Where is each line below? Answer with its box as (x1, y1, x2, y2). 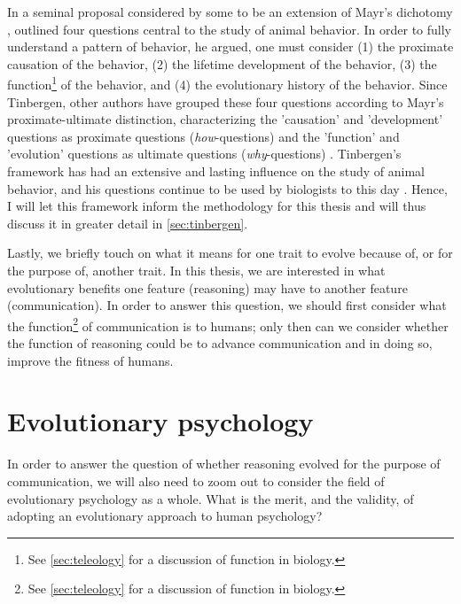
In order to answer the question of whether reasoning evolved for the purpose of (7, 454, 441, 473)
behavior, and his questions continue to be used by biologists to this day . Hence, (7, 179, 448, 197)
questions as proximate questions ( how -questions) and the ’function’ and (7, 127, 400, 145)
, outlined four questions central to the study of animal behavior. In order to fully (7, 19, 451, 38)
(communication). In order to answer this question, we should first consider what (7, 296, 447, 314)
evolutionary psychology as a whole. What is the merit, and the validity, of (7, 489, 414, 507)
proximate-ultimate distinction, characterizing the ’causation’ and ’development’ (7, 110, 443, 128)
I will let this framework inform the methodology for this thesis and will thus (7, 197, 426, 215)
